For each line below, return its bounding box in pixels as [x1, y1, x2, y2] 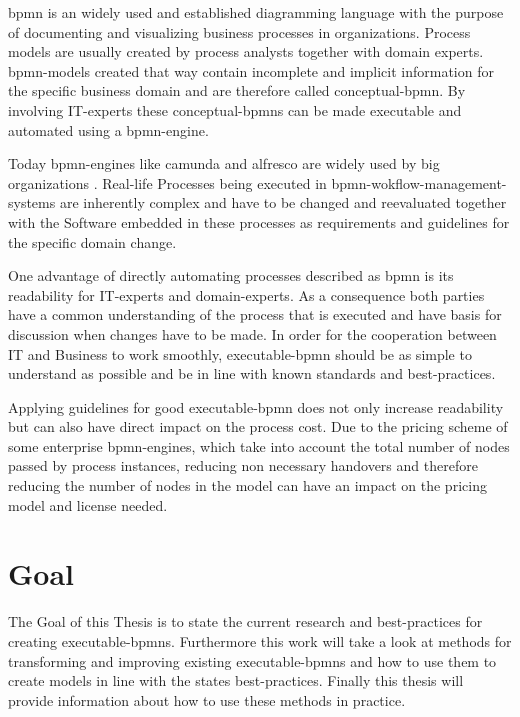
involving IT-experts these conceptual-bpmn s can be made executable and [8, 99, 462, 120]
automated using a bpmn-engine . [8, 119, 209, 140]
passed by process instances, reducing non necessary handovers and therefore [8, 455, 478, 476]
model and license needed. [8, 494, 168, 515]
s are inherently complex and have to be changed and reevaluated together [49, 192, 507, 213]
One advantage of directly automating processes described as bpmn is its [8, 265, 454, 286]
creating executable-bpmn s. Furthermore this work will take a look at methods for [8, 630, 512, 651]
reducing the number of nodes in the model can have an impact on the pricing [8, 475, 487, 496]
